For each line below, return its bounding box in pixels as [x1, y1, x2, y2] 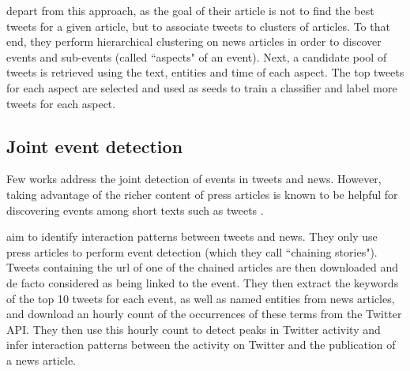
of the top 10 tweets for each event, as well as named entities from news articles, [6, 290, 395, 306]
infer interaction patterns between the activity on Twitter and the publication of [6, 336, 396, 353]
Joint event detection [6, 133, 183, 158]
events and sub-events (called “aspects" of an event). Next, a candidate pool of [6, 48, 387, 65]
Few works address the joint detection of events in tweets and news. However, [6, 171, 382, 187]
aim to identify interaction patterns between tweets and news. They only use [6, 228, 378, 245]
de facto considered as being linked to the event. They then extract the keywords [6, 274, 399, 290]
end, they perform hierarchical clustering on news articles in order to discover [6, 33, 382, 50]
